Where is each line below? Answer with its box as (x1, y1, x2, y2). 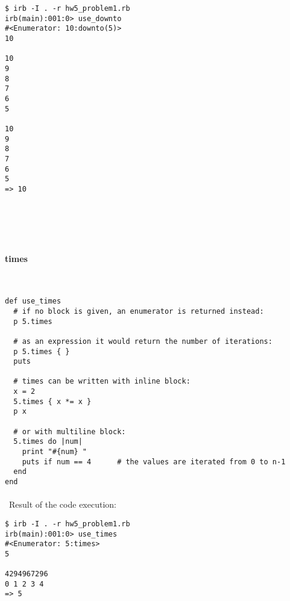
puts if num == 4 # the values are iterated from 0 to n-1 (22, 457, 286, 466)
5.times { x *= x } (13, 397, 92, 406)
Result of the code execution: (8, 498, 116, 511)
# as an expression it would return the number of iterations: (13, 337, 273, 346)
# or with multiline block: (13, 427, 126, 436)
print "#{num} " (22, 447, 87, 456)
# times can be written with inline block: (13, 377, 191, 386)
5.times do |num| (13, 437, 83, 446)
